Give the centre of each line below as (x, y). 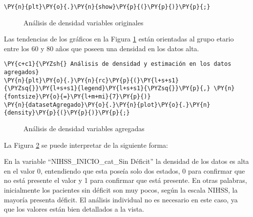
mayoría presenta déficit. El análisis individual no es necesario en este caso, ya (121, 199)
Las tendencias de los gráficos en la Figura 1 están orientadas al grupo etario (119, 39)
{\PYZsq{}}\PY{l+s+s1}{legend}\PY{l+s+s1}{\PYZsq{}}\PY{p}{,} (107, 89)
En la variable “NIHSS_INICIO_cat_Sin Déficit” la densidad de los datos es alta (126, 161)
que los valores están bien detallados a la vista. (74, 209)
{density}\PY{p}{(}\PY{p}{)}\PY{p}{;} (67, 113)
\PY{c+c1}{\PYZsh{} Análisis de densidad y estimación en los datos (118, 64)
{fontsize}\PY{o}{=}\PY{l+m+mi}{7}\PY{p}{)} (77, 97)
